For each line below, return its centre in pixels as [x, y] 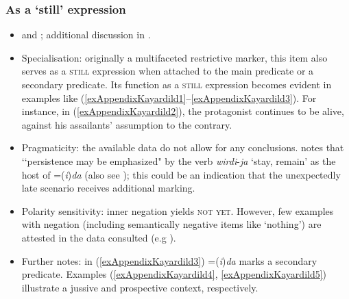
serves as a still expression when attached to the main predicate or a [168, 71]
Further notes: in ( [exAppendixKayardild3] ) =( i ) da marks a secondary [169, 260]
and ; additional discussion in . [86, 35]
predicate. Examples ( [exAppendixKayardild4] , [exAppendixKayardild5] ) [174, 274]
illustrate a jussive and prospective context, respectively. [140, 287]
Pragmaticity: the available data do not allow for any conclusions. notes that [183, 147]
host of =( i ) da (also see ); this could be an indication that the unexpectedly [181, 174]
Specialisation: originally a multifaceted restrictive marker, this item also [174, 57]
